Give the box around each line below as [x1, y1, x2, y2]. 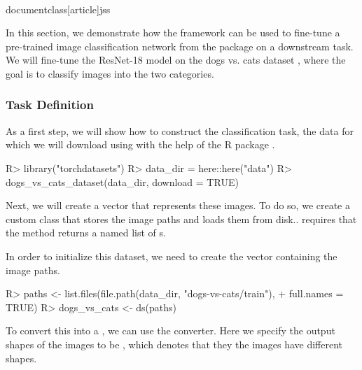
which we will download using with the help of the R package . [6, 137, 275, 152]
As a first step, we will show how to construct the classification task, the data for [6, 123, 354, 138]
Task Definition [6, 96, 94, 113]
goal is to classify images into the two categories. [6, 66, 214, 80]
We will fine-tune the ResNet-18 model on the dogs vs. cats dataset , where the [6, 52, 346, 67]
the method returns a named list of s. [6, 225, 166, 240]
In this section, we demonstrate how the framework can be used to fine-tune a [6, 25, 340, 40]
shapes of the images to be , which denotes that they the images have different [6, 336, 343, 351]
